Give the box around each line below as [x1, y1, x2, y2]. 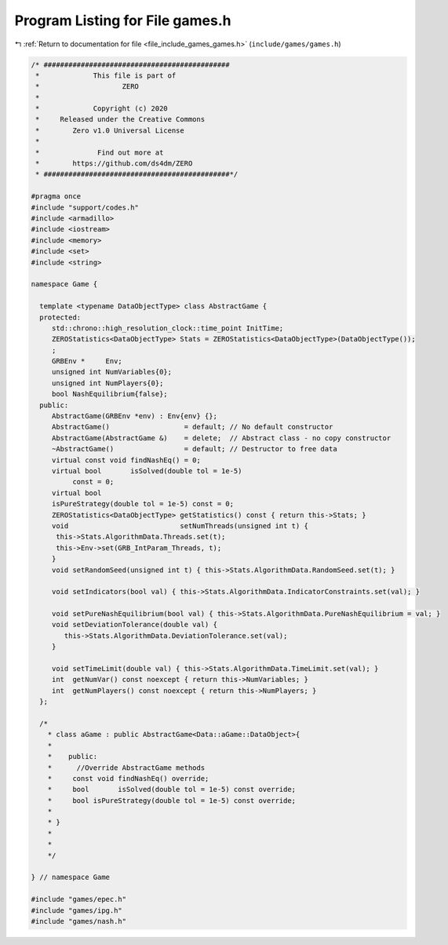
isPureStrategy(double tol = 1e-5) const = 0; [51, 499, 235, 509]
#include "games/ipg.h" [31, 906, 123, 914]
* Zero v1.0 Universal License [35, 126, 184, 135]
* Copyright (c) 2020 [35, 104, 168, 113]
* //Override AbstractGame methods [47, 763, 206, 772]
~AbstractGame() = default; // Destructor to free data [51, 444, 337, 454]
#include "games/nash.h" [31, 917, 127, 925]
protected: [39, 312, 82, 322]
